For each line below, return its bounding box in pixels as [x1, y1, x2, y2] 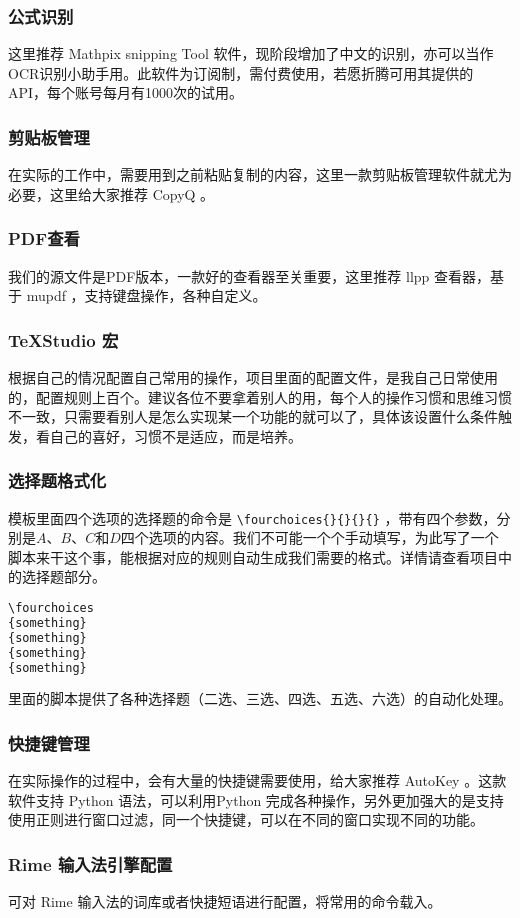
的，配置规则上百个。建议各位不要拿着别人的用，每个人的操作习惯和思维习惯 [8, 386, 512, 407]
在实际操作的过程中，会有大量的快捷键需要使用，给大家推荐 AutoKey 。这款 [8, 770, 507, 791]
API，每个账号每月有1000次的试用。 [8, 82, 244, 103]
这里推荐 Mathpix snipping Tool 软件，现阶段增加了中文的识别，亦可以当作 [8, 43, 494, 64]
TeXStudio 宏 [8, 327, 119, 352]
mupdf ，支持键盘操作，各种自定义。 [26, 285, 267, 306]
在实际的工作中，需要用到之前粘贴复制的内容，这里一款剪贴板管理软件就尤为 [8, 164, 512, 185]
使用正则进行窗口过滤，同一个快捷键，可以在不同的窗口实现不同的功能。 [8, 809, 484, 830]
